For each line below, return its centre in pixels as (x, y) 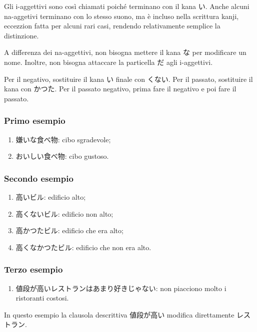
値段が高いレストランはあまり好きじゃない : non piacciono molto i (121, 288)
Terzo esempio (33, 269)
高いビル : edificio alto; (51, 196)
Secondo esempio (39, 178)
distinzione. (21, 35)
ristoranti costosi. (42, 298)
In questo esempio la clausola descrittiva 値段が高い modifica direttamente (119, 314)
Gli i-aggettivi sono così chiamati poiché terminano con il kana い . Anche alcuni (127, 6)
